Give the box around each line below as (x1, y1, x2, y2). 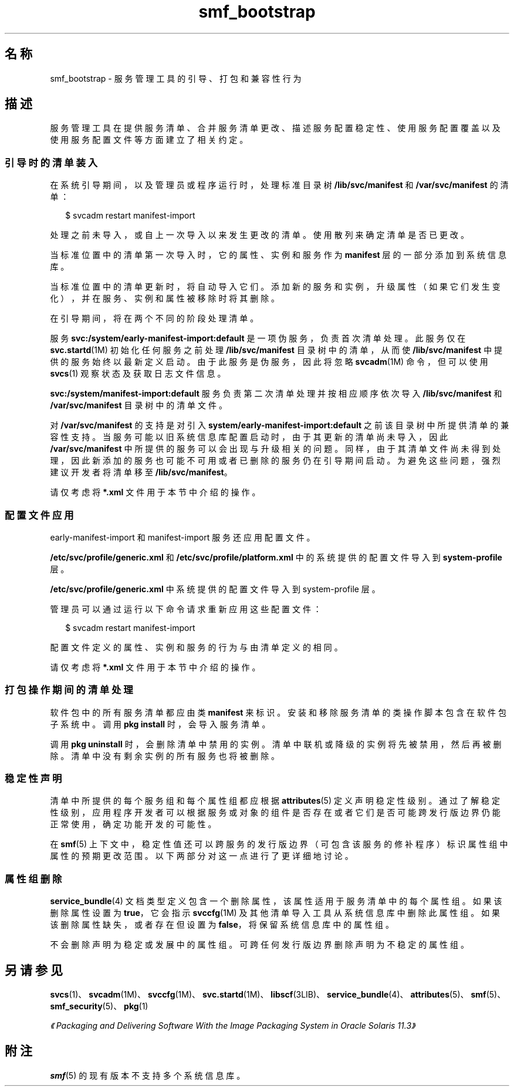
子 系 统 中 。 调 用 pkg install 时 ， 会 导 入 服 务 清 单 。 (50, 719, 270, 729)
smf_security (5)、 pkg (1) (50, 1001, 148, 1012)
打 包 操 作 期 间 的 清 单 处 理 (5, 684, 133, 696)
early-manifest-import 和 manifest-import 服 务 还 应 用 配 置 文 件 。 (50, 532, 315, 542)
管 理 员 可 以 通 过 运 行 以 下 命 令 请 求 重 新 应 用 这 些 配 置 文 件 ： (50, 603, 322, 614)
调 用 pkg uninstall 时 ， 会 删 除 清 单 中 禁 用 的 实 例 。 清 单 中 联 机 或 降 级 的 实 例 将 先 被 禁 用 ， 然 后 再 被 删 (50, 738, 502, 749)
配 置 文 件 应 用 (5, 509, 74, 521)
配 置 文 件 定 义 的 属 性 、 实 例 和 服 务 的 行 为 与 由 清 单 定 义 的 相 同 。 (50, 642, 343, 652)
